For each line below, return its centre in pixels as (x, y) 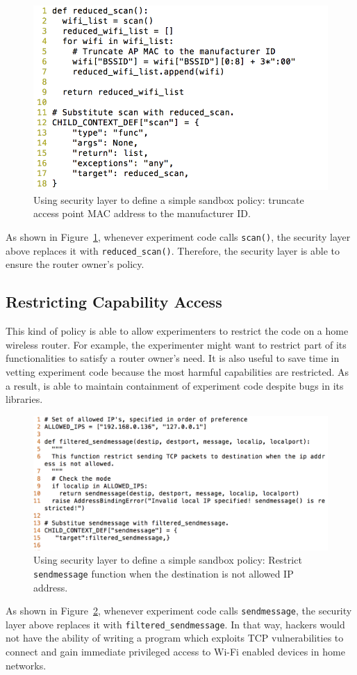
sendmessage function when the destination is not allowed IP (164, 573)
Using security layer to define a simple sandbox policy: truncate (169, 199)
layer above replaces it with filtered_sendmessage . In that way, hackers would (175, 624)
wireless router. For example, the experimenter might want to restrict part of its (176, 344)
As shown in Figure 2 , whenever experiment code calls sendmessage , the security (179, 611)
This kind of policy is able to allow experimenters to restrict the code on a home (177, 331)
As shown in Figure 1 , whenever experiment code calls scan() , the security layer (178, 237)
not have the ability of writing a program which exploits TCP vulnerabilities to (175, 638)
